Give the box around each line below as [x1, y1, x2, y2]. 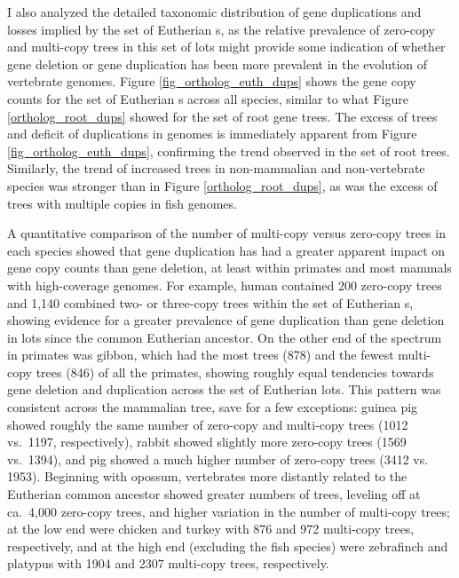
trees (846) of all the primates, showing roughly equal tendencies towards [36, 362, 434, 381]
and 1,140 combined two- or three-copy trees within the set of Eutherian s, [7, 293, 414, 312]
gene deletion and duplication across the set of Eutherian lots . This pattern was [7, 380, 441, 399]
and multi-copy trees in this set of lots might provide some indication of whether [7, 37, 446, 56]
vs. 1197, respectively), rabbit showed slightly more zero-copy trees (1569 [7, 432, 407, 451]
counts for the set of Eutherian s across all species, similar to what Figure [7, 89, 408, 107]
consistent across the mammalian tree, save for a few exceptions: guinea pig [7, 398, 418, 416]
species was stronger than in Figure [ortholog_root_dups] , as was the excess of [7, 176, 438, 194]
